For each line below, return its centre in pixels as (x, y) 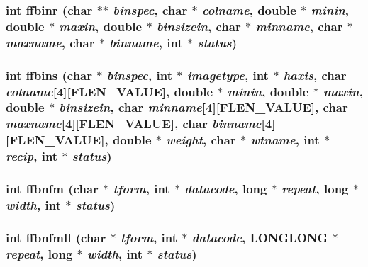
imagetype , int (228, 75)
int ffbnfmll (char (56, 237)
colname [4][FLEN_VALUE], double (110, 91)
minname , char (299, 26)
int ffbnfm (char (52, 189)
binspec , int (139, 75)
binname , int (146, 42)
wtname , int (285, 140)
